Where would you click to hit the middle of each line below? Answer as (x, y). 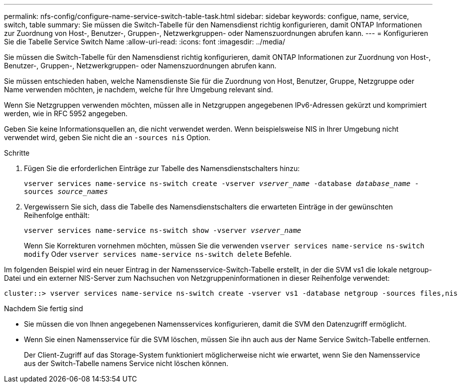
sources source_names (66, 192)
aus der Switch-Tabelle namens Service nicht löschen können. (126, 363)
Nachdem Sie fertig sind (44, 308)
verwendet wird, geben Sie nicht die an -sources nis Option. (107, 137)
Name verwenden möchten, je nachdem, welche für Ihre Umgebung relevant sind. (139, 90)
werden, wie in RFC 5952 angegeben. (66, 113)
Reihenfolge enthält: (57, 215)
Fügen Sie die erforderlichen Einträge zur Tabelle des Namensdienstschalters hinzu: (162, 168)
